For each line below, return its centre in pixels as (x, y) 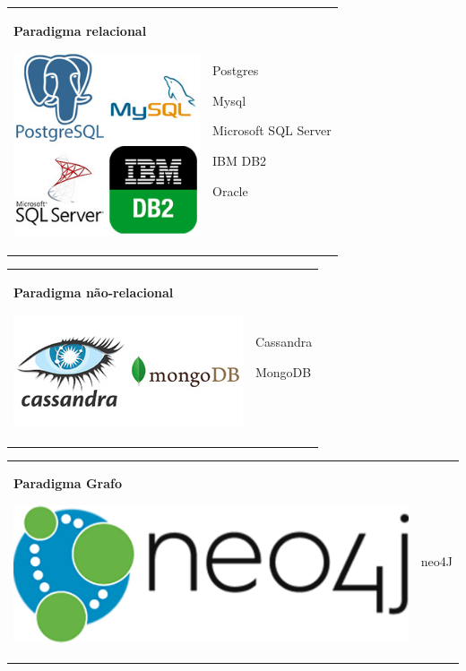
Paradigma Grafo (68, 483)
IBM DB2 (240, 161)
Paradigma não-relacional (94, 292)
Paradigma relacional (80, 30)
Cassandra (284, 342)
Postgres (236, 70)
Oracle (230, 190)
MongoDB (284, 372)
